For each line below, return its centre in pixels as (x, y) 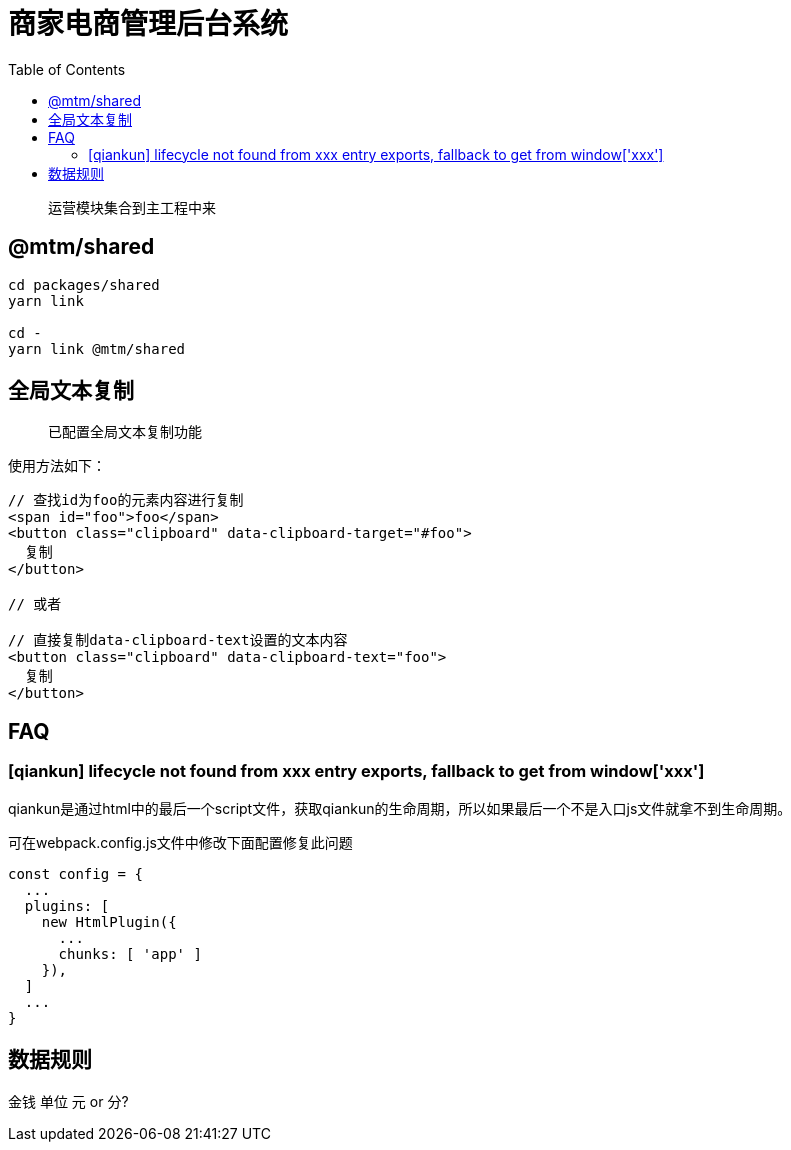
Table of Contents (67, 69)
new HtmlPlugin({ (109, 921)
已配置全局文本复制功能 (125, 432)
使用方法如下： (57, 466)
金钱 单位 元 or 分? (68, 1101)
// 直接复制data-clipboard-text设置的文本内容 (178, 640)
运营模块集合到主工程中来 (132, 207)
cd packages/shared (84, 284)
